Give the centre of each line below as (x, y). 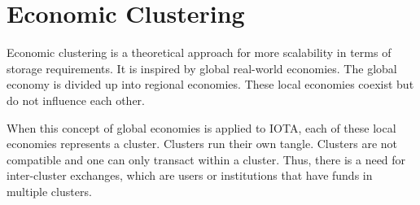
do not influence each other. (76, 100)
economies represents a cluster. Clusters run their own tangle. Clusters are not (202, 144)
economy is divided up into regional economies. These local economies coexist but (210, 84)
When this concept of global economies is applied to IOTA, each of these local (201, 127)
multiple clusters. (49, 191)
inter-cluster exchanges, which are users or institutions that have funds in (190, 175)
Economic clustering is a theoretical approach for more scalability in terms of (199, 52)
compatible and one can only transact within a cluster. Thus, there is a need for (206, 159)
